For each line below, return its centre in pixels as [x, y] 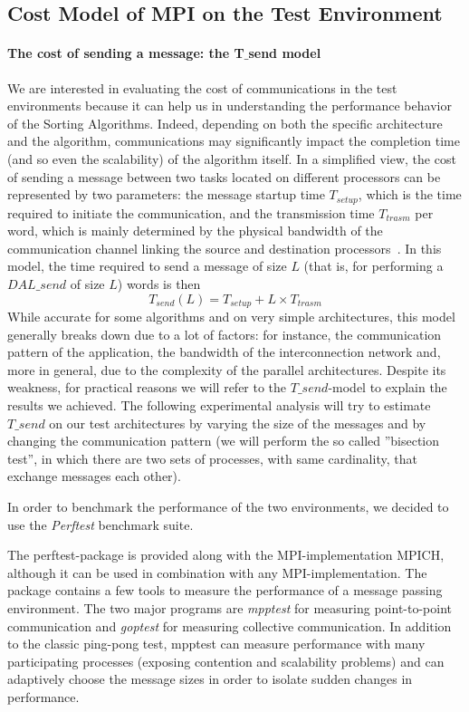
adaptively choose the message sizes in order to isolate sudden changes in [210, 679]
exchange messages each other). [94, 476]
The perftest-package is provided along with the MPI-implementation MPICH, [226, 555]
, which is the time [410, 194]
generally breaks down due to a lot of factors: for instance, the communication [225, 334]
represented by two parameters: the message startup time [166, 194]
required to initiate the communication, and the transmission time [191, 212]
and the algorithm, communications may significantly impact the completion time [234, 141]
